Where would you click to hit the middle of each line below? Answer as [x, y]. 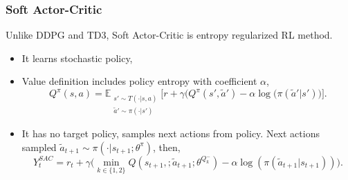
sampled [39, 147]
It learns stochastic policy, [77, 58]
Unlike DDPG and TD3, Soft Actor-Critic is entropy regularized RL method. [169, 35]
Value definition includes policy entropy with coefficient [139, 81]
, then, [166, 147]
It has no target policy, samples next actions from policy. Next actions [171, 133]
